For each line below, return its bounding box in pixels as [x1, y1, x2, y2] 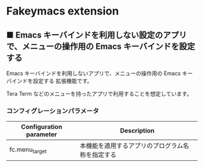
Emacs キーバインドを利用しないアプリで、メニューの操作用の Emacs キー [6, 70, 193, 77]
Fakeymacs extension [6, 4, 120, 18]
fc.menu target [9, 145, 47, 155]
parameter [26, 130, 58, 139]
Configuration [21, 123, 63, 131]
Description [120, 126, 155, 135]
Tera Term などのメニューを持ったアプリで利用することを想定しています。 [6, 90, 192, 97]
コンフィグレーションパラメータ [6, 106, 99, 115]
